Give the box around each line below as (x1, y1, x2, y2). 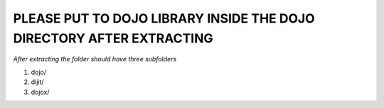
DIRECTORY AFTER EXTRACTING (13, 30, 213, 46)
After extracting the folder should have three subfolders (13, 55, 177, 64)
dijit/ (31, 78, 44, 86)
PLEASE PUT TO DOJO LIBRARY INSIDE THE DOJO (13, 11, 316, 26)
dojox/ (31, 88, 50, 96)
